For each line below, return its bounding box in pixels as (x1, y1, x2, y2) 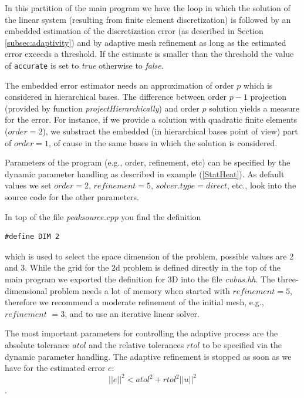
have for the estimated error (5, 362, 106, 374)
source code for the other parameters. (5, 190, 139, 203)
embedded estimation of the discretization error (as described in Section (5, 25, 264, 37)
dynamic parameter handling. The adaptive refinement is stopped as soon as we (5, 350, 292, 362)
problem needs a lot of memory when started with (50, 284, 230, 296)
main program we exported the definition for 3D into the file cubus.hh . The (5, 272, 275, 285)
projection (250, 90, 287, 103)
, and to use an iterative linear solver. (65, 307, 200, 319)
